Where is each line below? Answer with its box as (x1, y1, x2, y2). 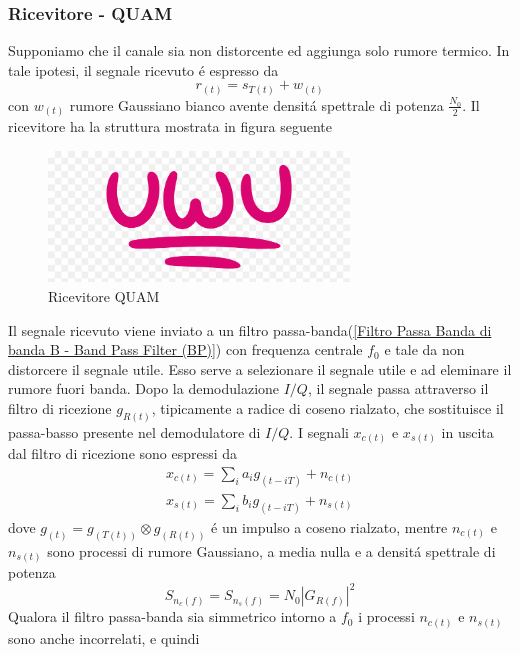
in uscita (441, 421, 494, 442)
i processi (358, 606, 415, 627)
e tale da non (384, 339, 465, 360)
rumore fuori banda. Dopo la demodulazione (8, 378, 280, 399)
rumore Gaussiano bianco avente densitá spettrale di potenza (69, 94, 444, 115)
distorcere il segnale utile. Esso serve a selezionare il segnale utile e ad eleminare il (8, 358, 512, 379)
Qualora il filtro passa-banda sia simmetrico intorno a (8, 606, 337, 627)
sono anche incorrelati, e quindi (8, 627, 200, 648)
